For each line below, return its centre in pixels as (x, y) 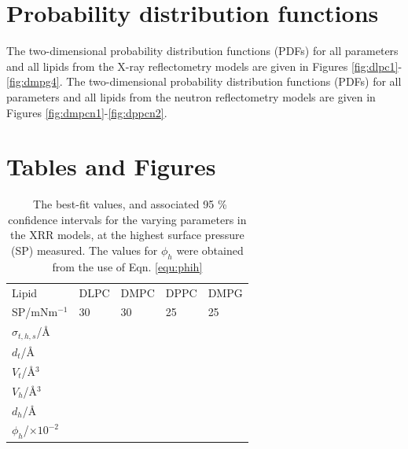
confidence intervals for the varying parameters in (127, 219)
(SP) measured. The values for (85, 250)
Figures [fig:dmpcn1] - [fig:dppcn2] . (87, 112)
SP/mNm (35, 312)
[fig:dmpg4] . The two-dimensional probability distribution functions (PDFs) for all (204, 81)
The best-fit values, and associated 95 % (130, 204)
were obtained (210, 250)
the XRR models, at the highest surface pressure (127, 235)
